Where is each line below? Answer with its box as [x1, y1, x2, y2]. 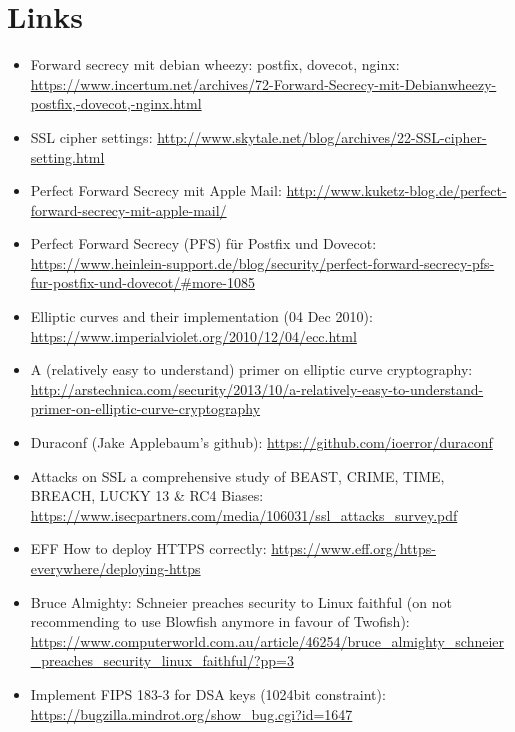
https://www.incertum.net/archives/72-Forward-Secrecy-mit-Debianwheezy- [30, 73, 497, 94]
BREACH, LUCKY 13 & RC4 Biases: [30, 485, 264, 506]
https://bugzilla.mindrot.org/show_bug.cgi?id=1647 [30, 703, 353, 724]
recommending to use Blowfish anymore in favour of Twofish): [30, 611, 410, 632]
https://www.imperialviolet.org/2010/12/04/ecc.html [30, 325, 357, 346]
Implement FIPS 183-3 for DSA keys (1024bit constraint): [30, 683, 386, 704]
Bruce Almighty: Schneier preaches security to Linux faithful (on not [30, 591, 452, 612]
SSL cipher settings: [30, 126, 153, 147]
